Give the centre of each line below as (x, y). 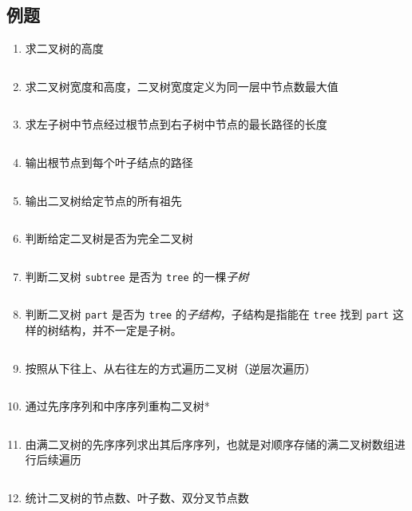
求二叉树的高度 (64, 48)
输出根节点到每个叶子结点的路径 (109, 162)
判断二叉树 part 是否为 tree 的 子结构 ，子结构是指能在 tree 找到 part (207, 314)
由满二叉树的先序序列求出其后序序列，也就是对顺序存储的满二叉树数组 (210, 444)
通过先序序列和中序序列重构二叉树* (117, 406)
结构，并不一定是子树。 (120, 330)
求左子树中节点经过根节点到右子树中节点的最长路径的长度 (176, 124)
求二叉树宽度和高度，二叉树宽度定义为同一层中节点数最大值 (182, 86)
